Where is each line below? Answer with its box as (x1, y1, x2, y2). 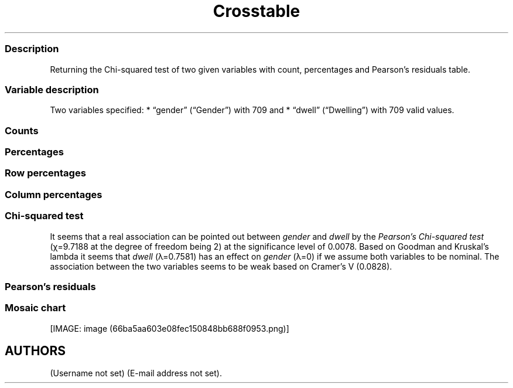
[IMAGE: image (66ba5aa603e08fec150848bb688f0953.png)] (50, 323, 289, 333)
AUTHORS (5, 343, 66, 359)
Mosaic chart (5, 302, 66, 314)
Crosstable (213, 1, 300, 21)
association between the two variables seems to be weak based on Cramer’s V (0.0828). (50, 261, 392, 271)
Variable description (5, 83, 99, 96)
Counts (5, 124, 39, 137)
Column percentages (5, 188, 102, 200)
